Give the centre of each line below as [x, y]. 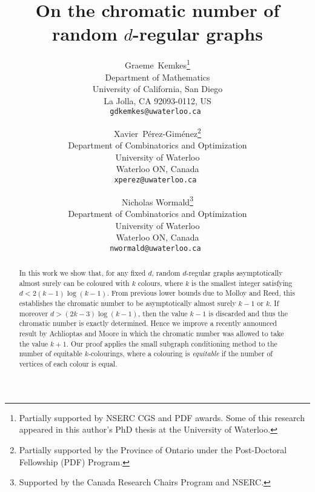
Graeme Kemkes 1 [157, 64]
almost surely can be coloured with [74, 283]
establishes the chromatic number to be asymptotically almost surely [128, 303]
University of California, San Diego [157, 89]
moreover [34, 313]
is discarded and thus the [248, 313]
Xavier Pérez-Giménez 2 [157, 132]
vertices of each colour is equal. [68, 364]
